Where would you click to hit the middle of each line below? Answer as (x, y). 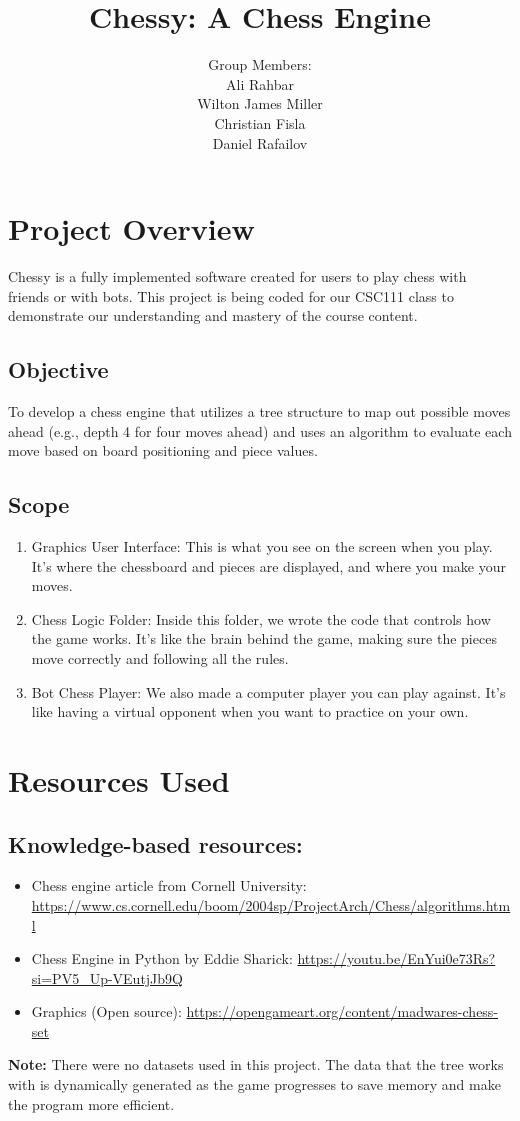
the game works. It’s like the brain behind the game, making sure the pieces (264, 638)
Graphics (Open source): (106, 1011)
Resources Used (119, 779)
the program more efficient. (91, 1103)
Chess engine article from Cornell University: (169, 885)
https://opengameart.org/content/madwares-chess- (342, 1011)
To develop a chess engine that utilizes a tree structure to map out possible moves (259, 411)
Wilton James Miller (260, 103)
